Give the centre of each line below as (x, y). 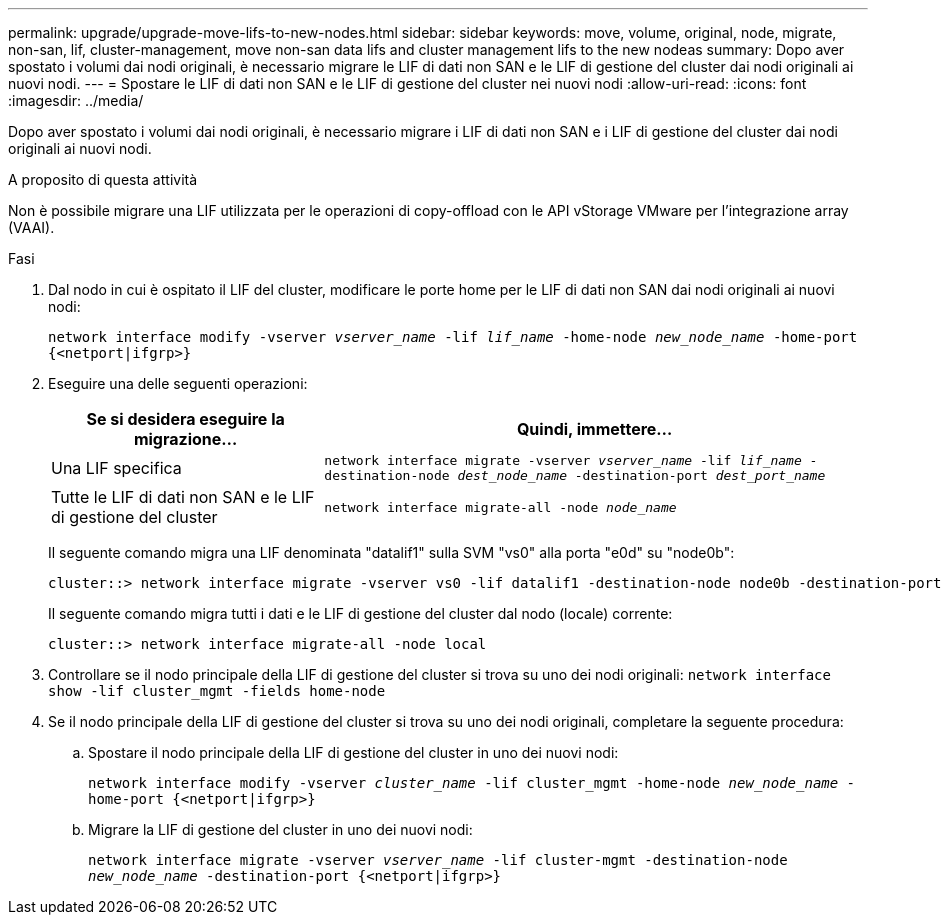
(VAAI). (31, 227)
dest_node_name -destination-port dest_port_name (641, 475)
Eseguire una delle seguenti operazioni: (178, 383)
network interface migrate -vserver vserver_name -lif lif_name (563, 460)
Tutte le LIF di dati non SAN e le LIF (183, 497)
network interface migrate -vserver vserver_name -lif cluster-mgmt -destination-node (438, 860)
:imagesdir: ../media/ (76, 100)
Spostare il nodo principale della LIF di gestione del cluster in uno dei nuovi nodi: (353, 752)
